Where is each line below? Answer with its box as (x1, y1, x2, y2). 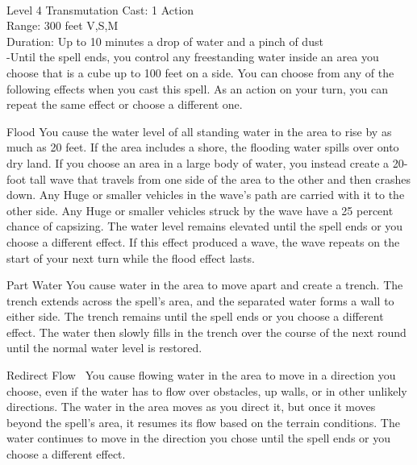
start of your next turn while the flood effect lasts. (6, 249, 255, 266)
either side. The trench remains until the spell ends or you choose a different (6, 308, 384, 325)
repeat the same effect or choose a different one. (6, 96, 243, 113)
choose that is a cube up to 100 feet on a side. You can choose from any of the (6, 64, 394, 81)
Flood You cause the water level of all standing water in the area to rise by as (6, 122, 392, 139)
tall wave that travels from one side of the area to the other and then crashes (29, 170, 411, 187)
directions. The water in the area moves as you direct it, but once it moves (6, 398, 376, 415)
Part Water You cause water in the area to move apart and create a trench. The (6, 276, 403, 293)
